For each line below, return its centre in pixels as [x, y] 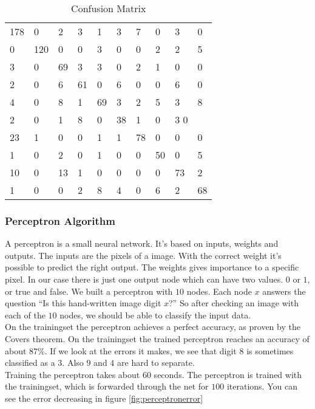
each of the [25, 314]
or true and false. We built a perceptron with [89, 291]
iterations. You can [262, 386]
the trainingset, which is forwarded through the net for [107, 386]
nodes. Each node [219, 291]
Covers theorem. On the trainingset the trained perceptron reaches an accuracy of [157, 338]
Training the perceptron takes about [73, 374]
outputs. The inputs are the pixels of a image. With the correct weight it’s [143, 255]
